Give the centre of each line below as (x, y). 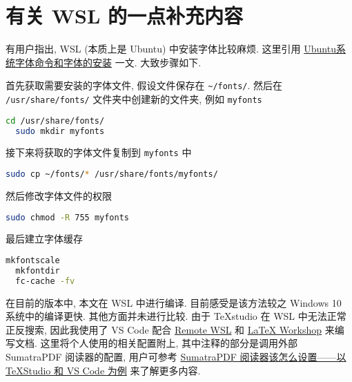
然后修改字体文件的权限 (59, 195)
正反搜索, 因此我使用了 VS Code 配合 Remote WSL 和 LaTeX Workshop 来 (170, 329)
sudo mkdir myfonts (60, 131)
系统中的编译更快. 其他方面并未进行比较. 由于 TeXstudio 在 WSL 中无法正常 (176, 316)
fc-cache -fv (45, 281)
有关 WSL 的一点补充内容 (125, 16)
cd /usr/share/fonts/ (55, 121)
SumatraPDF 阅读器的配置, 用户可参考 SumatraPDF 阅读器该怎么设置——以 (176, 356)
